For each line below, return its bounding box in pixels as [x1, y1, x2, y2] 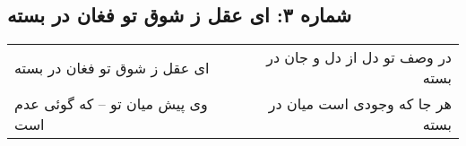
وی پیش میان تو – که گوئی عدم [14, 93, 208, 115]
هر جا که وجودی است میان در [268, 93, 452, 115]
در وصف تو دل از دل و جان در [266, 47, 452, 68]
